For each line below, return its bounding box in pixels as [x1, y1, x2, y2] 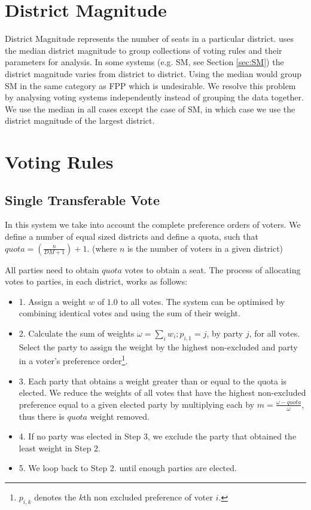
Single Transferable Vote [5, 190, 160, 209]
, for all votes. [249, 327, 300, 340]
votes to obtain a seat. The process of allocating [124, 263, 301, 276]
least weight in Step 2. [19, 441, 100, 454]
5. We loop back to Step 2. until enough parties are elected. [19, 462, 237, 474]
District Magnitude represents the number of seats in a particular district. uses [5, 32, 294, 45]
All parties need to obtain [5, 263, 99, 276]
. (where [87, 242, 117, 254]
